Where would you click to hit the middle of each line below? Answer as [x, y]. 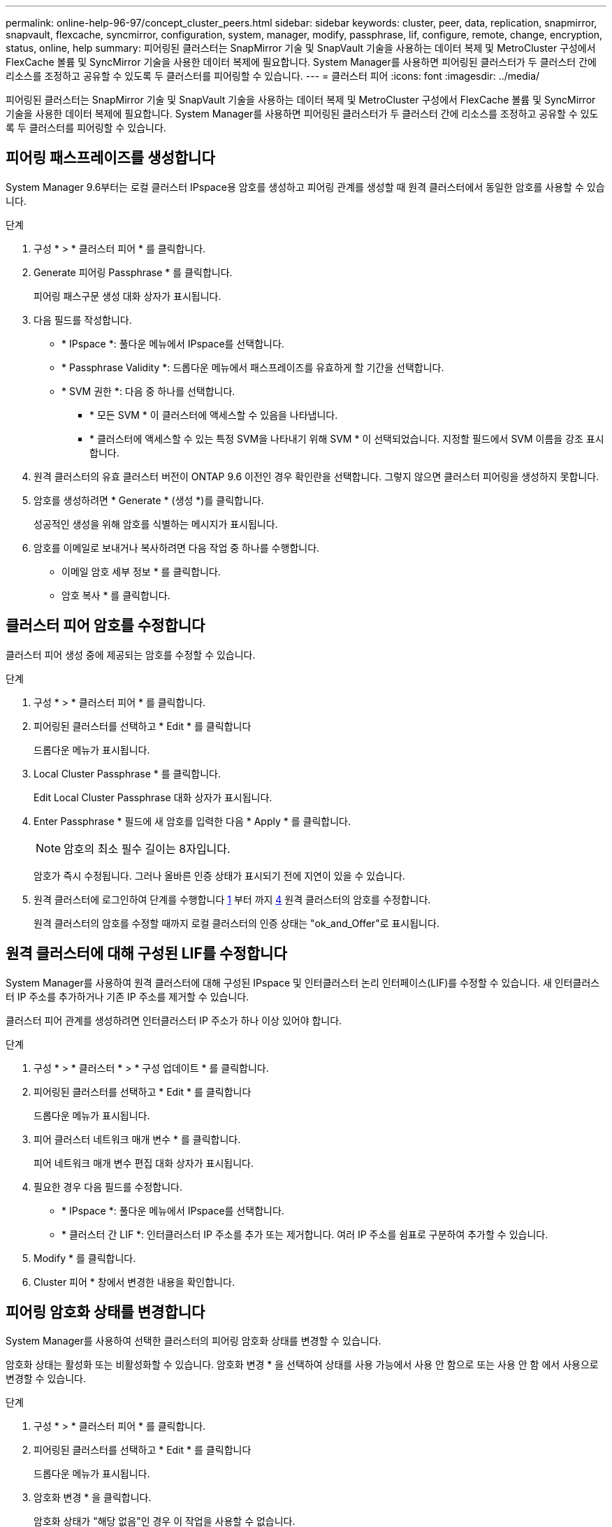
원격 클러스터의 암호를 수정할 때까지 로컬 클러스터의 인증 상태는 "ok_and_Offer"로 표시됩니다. [236, 923]
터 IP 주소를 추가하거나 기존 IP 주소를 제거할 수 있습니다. [127, 996]
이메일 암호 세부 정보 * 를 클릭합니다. [141, 571]
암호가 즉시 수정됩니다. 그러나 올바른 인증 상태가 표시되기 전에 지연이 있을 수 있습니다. [219, 875]
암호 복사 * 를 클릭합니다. [116, 595]
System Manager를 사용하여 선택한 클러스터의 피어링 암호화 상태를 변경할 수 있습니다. [194, 1341]
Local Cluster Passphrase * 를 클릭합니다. [127, 773]
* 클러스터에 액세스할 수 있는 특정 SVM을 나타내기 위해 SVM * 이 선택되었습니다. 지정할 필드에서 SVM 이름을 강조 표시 [347, 438]
